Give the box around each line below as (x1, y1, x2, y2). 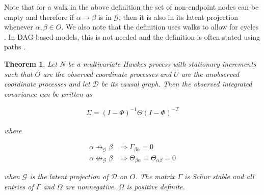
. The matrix (135, 171, 175, 182)
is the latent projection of (30, 171, 109, 182)
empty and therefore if (4, 11, 74, 22)
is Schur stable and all (184, 171, 254, 182)
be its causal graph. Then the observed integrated (101, 78, 252, 89)
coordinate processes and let (4, 78, 90, 89)
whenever (4, 21, 33, 32)
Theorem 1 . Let (4, 58, 58, 69)
